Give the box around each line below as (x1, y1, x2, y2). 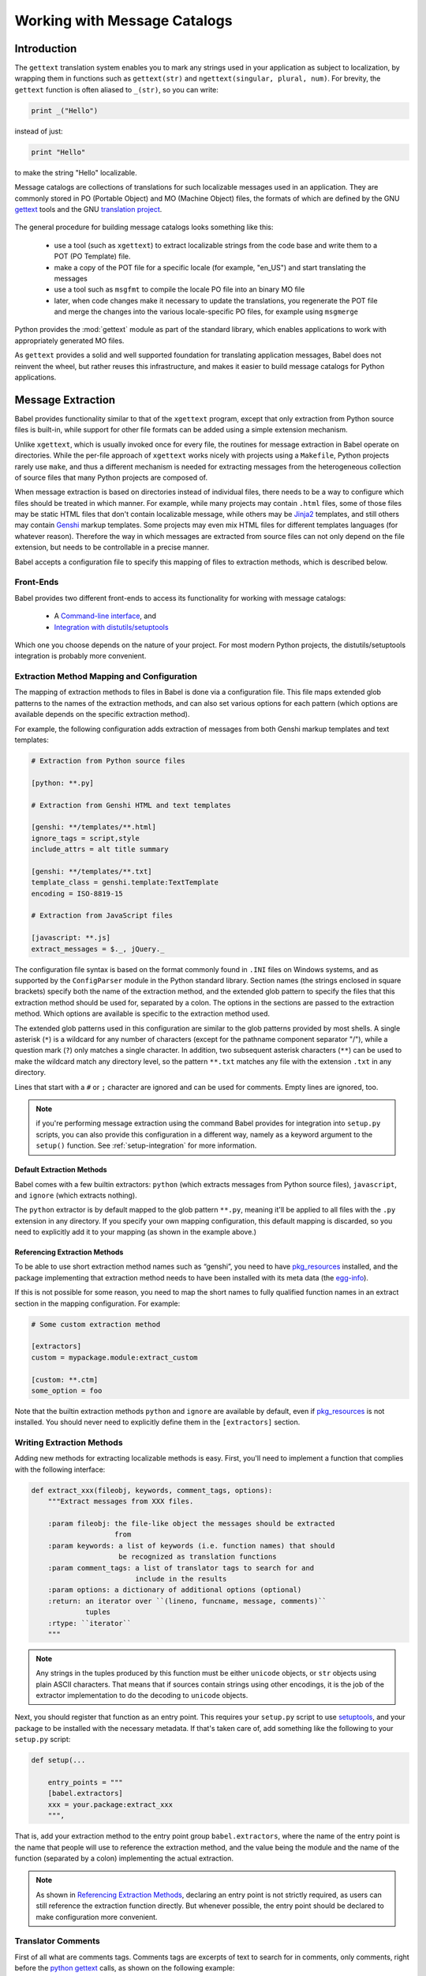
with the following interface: (14, 1465, 106, 1474)
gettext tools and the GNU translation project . (14, 204, 163, 213)
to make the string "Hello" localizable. (14, 168, 137, 177)
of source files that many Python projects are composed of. (14, 473, 208, 482)
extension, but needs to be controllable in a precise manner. (14, 542, 210, 552)
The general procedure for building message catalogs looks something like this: (14, 222, 274, 232)
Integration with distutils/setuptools (54, 622, 169, 632)
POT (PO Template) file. (54, 251, 131, 261)
